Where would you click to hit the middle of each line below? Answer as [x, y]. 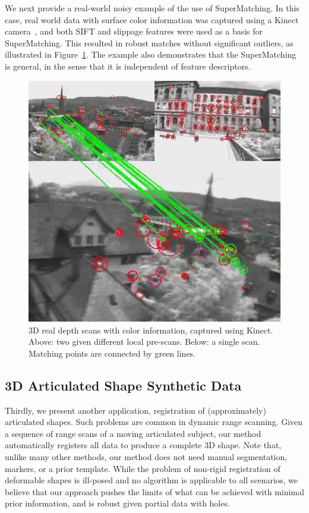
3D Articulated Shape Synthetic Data [123, 385]
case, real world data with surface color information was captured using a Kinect [152, 19]
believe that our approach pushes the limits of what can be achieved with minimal [154, 491]
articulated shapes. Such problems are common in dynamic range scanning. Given [154, 422]
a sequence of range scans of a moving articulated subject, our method [133, 433]
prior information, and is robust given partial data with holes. [117, 503]
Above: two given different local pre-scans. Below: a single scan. [144, 342]
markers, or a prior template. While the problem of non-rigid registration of [143, 468]
